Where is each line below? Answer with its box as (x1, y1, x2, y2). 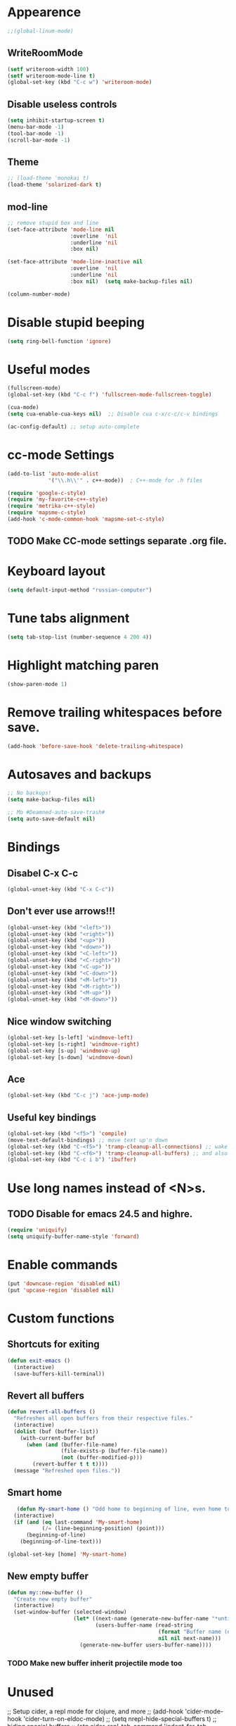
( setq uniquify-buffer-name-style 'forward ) (7, 1233, 140, 1240)
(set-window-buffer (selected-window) (13, 1608, 128, 1616)
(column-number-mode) (7, 290, 71, 298)
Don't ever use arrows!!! (7, 906, 116, 918)
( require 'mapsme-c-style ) (7, 509, 86, 516)
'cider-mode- (185, 1707, 223, 1715)
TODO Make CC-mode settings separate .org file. (7, 535, 227, 547)
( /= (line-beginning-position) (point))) (41, 1525, 165, 1532)
